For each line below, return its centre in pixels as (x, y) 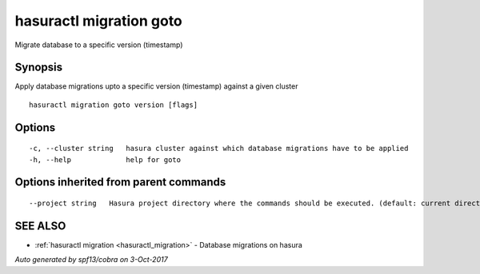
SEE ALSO (40, 226)
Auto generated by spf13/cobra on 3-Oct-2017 (91, 260)
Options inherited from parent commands (120, 183)
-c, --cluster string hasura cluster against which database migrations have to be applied (219, 149)
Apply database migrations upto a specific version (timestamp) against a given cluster (156, 86)
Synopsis (39, 68)
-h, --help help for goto (105, 159)
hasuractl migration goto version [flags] (114, 105)
